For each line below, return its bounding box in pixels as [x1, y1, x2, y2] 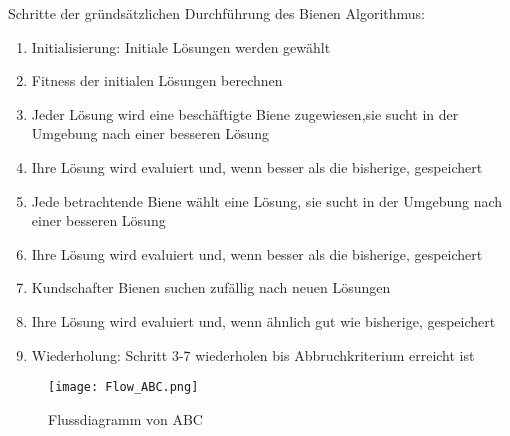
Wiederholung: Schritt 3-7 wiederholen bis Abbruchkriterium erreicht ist [31, 344, 475, 365]
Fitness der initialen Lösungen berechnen [31, 70, 283, 91]
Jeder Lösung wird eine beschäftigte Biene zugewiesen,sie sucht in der [31, 103, 459, 124]
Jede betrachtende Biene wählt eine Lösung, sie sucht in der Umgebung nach [31, 190, 503, 211]
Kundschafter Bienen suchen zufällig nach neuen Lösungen [31, 277, 391, 298]
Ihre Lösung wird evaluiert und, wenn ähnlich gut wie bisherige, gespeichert [31, 310, 496, 331]
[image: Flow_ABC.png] [48, 380, 199, 395]
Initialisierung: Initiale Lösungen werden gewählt [31, 36, 331, 57]
